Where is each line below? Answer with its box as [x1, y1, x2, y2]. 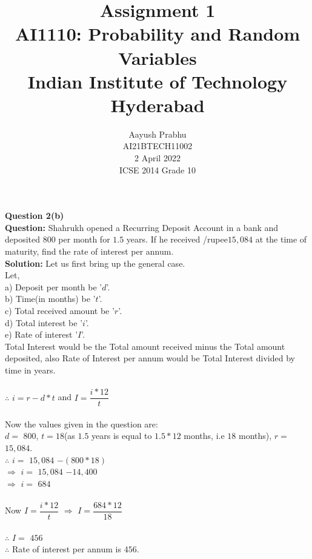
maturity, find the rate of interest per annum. [5, 245, 174, 258]
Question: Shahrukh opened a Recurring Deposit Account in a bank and [5, 221, 279, 233]
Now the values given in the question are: [5, 417, 158, 430]
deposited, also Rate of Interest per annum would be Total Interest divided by [5, 352, 295, 364]
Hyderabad [110, 92, 205, 117]
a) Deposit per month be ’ [5, 280, 102, 293]
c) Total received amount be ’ [5, 304, 115, 316]
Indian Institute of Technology [27, 69, 288, 93]
